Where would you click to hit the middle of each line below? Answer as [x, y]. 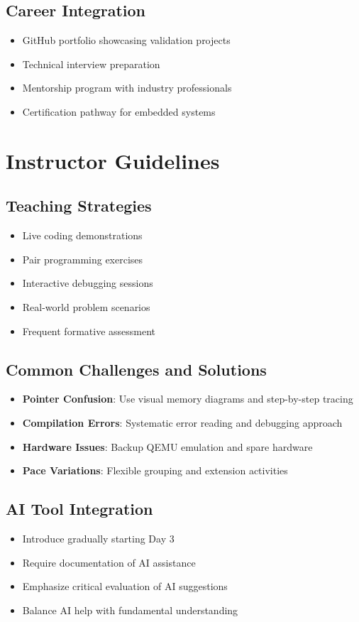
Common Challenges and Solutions [136, 369]
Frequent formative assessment [89, 331]
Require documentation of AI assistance [109, 562]
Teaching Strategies [79, 206]
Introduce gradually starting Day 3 [98, 538]
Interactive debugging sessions [88, 283]
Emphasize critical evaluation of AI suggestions [125, 586]
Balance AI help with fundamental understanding [130, 610]
